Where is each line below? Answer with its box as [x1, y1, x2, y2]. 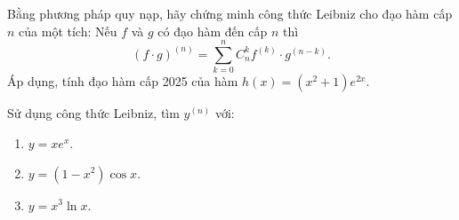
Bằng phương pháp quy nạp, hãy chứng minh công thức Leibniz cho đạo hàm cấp [7, 4, 453, 22]
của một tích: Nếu [19, 21, 117, 40]
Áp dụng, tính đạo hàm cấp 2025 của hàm [7, 72, 238, 90]
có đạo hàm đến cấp [157, 21, 268, 40]
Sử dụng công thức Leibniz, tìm [7, 104, 180, 122]
